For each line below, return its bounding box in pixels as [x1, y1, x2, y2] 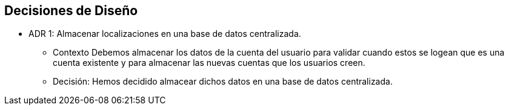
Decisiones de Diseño [4, 3, 138, 18]
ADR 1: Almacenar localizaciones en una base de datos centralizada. [28, 28, 301, 39]
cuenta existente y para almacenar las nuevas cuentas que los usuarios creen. [53, 57, 365, 68]
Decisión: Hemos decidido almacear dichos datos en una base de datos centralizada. [53, 76, 393, 87]
